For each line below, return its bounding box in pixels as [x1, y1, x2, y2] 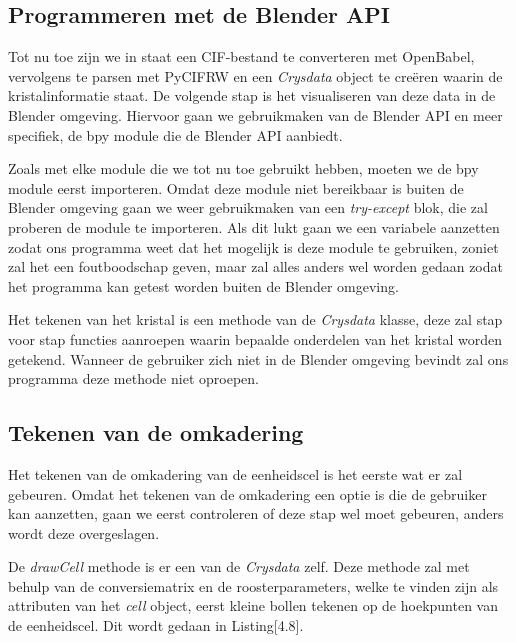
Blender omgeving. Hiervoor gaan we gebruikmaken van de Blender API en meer [8, 104, 503, 125]
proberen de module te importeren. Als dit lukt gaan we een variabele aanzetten [8, 216, 500, 237]
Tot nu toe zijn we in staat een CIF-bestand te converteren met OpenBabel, [8, 46, 475, 67]
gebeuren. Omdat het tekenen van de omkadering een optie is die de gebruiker [8, 483, 487, 504]
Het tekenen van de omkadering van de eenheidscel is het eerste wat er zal [8, 463, 463, 484]
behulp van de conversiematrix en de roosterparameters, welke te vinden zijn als [8, 575, 499, 596]
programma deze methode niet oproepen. [8, 368, 259, 389]
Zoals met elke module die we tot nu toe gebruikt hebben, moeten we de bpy [8, 158, 479, 179]
